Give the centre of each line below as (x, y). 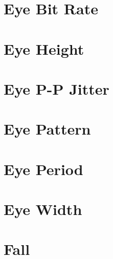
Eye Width (43, 209)
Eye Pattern (47, 129)
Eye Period (43, 169)
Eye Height (44, 48)
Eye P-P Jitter (56, 88)
